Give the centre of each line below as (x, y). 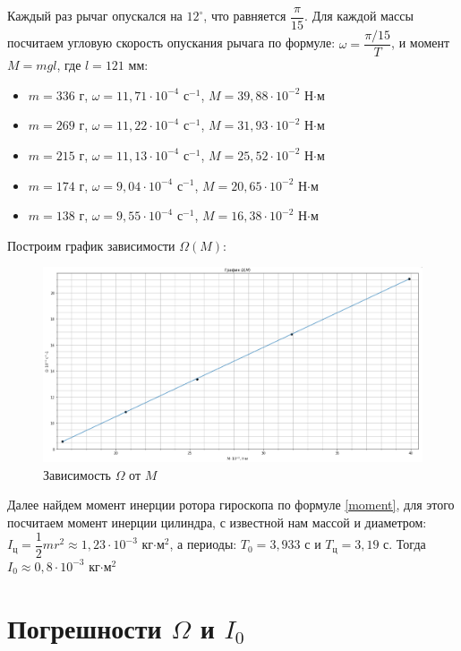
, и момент (421, 43)
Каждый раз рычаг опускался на (95, 16)
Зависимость (77, 474)
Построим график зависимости (91, 245)
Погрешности (85, 627)
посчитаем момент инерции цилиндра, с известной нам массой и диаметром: (217, 523)
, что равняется (245, 16)
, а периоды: (203, 544)
